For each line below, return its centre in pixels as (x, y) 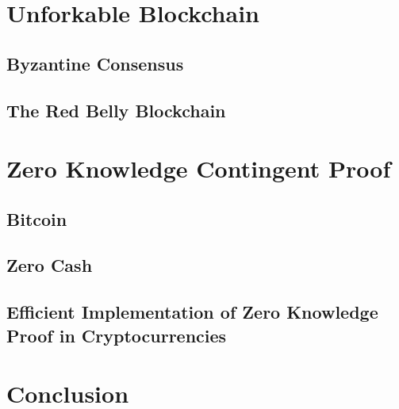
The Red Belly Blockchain (116, 110)
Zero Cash (50, 265)
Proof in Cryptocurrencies (117, 335)
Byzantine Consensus (95, 63)
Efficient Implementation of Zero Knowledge (192, 312)
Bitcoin (37, 218)
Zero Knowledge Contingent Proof (199, 168)
